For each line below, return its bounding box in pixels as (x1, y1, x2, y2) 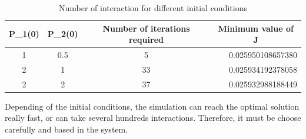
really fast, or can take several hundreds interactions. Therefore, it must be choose (5, 111, 301, 124)
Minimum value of (218, 22, 294, 34)
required (129, 33, 164, 46)
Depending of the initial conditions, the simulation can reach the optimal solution (5, 100, 300, 112)
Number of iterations (102, 22, 190, 34)
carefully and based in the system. (5, 123, 128, 135)
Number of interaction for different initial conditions (59, 2, 247, 13)
